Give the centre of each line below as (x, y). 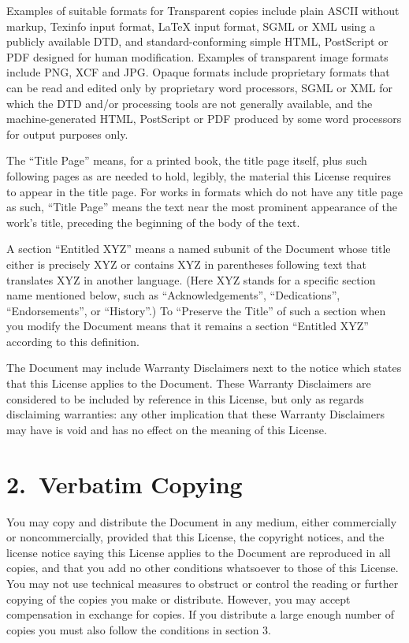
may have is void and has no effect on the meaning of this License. (167, 429)
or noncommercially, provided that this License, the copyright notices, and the (195, 537)
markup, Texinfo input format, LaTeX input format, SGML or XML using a (191, 26)
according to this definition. (73, 341)
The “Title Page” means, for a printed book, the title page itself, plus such (187, 160)
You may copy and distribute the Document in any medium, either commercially (202, 521)
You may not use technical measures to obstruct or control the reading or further (203, 583)
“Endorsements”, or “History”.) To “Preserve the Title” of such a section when (196, 310)
